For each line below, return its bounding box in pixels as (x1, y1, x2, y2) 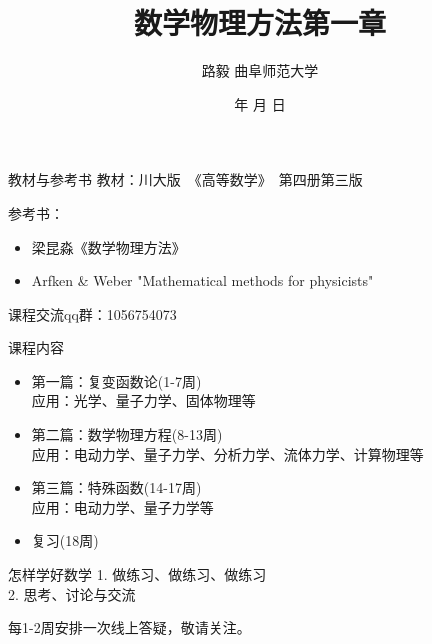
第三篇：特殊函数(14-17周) (31, 477, 202, 498)
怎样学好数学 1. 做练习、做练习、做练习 (8, 564, 267, 585)
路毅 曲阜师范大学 (201, 60, 319, 81)
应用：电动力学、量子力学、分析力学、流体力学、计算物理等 (31, 443, 424, 464)
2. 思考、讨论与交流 (8, 583, 136, 604)
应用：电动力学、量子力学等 (31, 496, 214, 517)
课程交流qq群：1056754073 (8, 303, 177, 324)
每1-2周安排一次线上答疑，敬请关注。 (8, 617, 251, 638)
